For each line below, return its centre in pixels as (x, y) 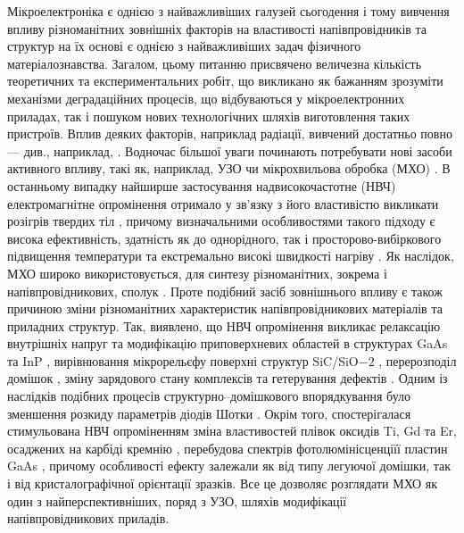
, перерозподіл (418, 360)
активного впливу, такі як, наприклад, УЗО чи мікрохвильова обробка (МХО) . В (229, 168)
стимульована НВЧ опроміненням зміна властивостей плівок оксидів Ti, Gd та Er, (232, 431)
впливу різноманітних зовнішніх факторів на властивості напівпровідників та (217, 28)
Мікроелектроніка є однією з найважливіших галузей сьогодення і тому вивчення (228, 11)
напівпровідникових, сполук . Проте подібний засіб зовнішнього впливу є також (225, 291)
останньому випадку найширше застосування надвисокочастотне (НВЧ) (202, 185)
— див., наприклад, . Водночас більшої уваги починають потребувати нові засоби (230, 150)
